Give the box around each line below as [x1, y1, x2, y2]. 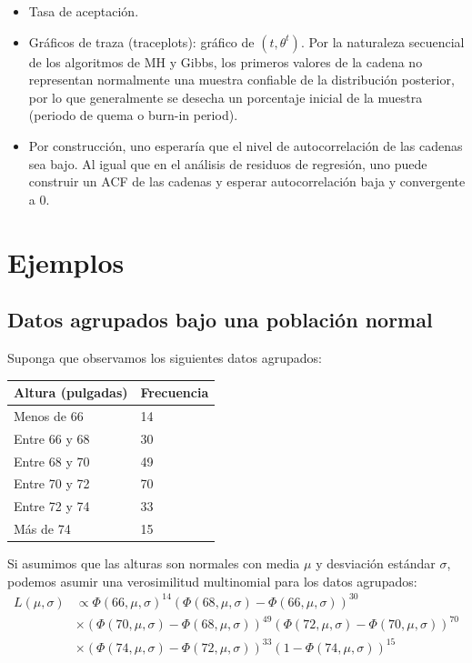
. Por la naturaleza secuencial [300, 32, 465, 51]
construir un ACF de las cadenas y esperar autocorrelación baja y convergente [28, 172, 466, 191]
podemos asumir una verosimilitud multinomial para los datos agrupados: [7, 571, 417, 590]
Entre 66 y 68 [14, 428, 90, 447]
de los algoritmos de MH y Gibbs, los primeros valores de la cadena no [28, 52, 423, 71]
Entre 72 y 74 [14, 497, 90, 516]
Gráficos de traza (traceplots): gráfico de [28, 32, 255, 51]
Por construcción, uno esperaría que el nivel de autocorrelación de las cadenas [28, 136, 463, 155]
